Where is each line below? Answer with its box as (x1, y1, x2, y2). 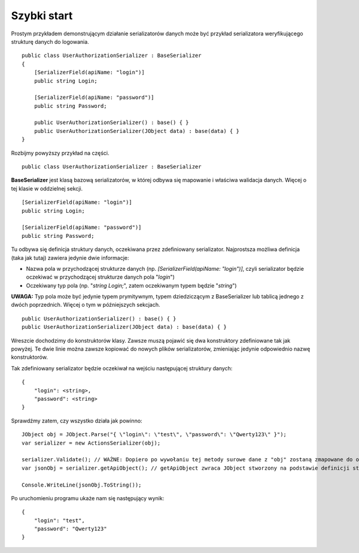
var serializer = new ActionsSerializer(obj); (22, 439, 161, 446)
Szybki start (11, 9, 73, 22)
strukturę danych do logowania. (11, 38, 89, 45)
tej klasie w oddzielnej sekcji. (11, 185, 83, 192)
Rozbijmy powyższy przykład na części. (11, 149, 109, 156)
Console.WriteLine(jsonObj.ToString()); (22, 481, 142, 488)
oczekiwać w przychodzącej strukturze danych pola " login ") (26, 273, 175, 281)
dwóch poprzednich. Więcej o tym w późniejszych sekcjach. (11, 301, 160, 309)
